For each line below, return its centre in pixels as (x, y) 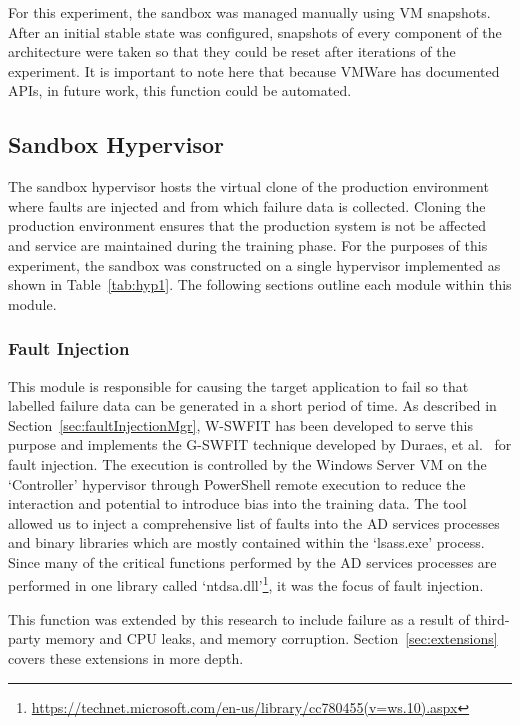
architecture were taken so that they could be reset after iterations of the (232, 51)
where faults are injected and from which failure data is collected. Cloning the (247, 205)
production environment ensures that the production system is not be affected (247, 225)
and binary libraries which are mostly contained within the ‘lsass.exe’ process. (246, 542)
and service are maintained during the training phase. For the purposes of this (248, 244)
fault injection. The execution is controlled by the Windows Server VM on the (247, 463)
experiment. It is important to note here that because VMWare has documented (254, 70)
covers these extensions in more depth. (126, 657)
